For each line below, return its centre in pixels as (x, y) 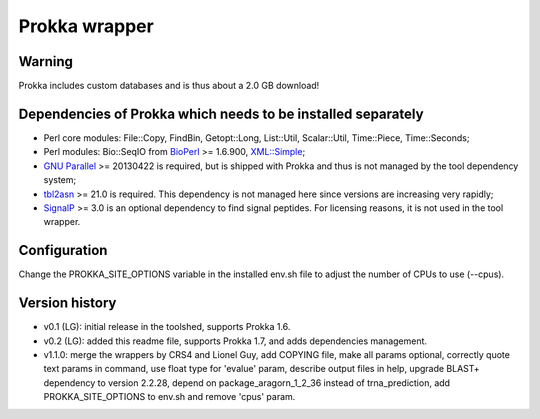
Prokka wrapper (86, 26)
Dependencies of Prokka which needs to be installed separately (221, 113)
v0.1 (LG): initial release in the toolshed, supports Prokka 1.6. (167, 327)
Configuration (63, 250)
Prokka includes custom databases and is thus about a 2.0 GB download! (169, 86)
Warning (46, 61)
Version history (67, 303)
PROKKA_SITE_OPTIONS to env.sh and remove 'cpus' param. (169, 397)
